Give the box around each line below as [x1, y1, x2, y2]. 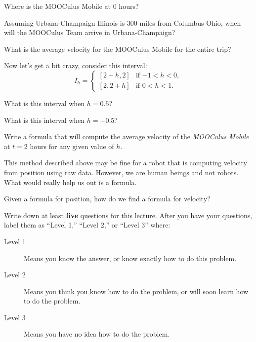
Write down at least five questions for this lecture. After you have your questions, [4, 210, 253, 220]
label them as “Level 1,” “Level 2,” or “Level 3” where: [4, 220, 171, 230]
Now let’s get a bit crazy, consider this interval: [4, 60, 147, 71]
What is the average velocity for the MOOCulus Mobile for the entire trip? [4, 43, 231, 54]
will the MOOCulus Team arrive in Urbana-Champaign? [4, 27, 175, 38]
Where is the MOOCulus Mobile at [4, 1, 111, 11]
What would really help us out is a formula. [4, 177, 137, 187]
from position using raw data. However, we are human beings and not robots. [4, 167, 239, 177]
